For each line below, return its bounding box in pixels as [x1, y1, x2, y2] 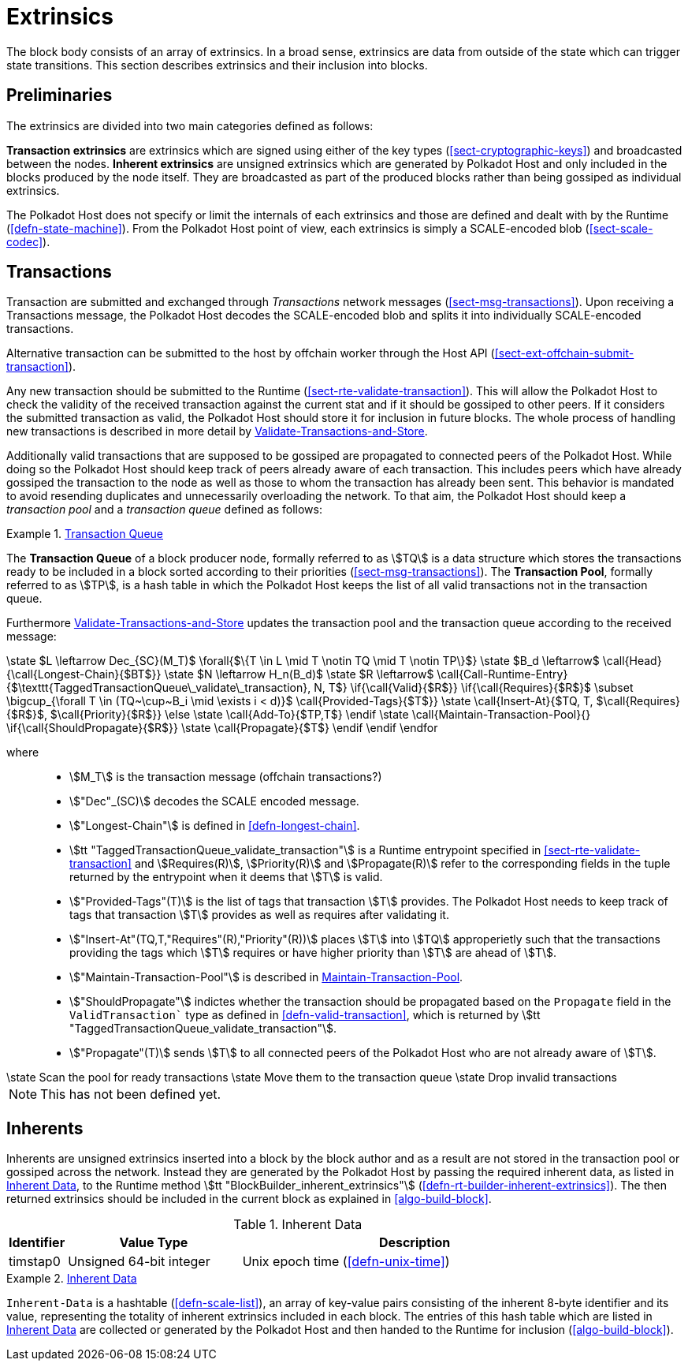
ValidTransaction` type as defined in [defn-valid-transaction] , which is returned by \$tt [69, 1008, 541, 1022]
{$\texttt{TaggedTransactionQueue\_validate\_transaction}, [6, 681, 311, 695]
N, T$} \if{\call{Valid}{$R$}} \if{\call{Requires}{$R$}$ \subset [314, 681, 634, 695]
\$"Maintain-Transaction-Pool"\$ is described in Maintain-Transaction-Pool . [69, 970, 463, 984]
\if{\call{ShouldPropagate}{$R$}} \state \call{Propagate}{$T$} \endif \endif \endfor [6, 721, 438, 735]
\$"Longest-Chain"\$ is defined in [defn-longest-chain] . [69, 819, 360, 833]
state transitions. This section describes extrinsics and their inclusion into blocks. [6, 58, 428, 72]
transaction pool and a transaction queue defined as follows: [6, 502, 322, 517]
